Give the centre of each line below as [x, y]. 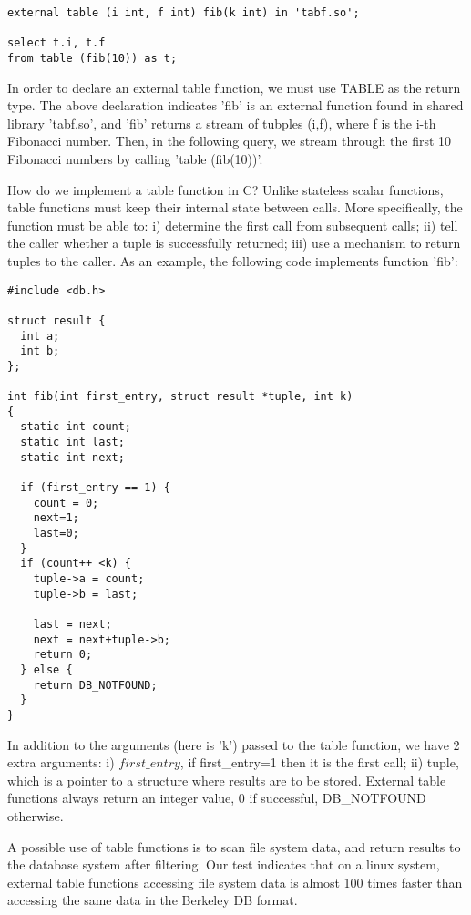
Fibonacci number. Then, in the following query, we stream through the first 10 [230, 141]
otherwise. [36, 815]
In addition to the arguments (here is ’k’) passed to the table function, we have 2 [234, 744]
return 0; [63, 655]
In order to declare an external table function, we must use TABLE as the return [234, 87]
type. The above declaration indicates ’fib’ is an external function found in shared [235, 105]
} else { [46, 669]
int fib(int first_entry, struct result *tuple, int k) [180, 397]
